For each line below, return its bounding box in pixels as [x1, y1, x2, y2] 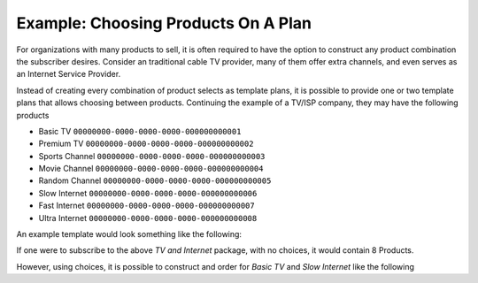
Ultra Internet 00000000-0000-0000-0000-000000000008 [38, 212, 258, 223]
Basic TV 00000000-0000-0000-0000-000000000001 [38, 126, 242, 136]
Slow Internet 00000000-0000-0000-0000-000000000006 [38, 187, 258, 198]
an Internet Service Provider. [16, 69, 121, 80]
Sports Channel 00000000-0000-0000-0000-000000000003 [38, 150, 266, 161]
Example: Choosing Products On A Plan [16, 13, 312, 33]
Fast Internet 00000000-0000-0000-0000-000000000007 [38, 200, 256, 211]
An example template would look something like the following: [16, 229, 243, 240]
